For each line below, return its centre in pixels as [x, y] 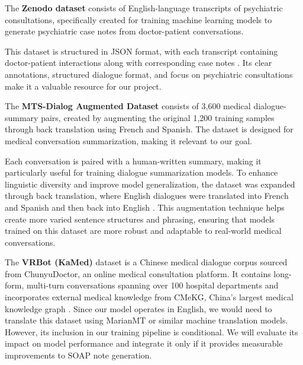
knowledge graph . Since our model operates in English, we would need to [138, 308]
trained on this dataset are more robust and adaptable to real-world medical [143, 231]
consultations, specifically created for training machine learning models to [138, 19]
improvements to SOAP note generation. [78, 355]
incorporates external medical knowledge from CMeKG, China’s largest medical [149, 297]
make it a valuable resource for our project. [83, 86]
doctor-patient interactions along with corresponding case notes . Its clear [138, 63]
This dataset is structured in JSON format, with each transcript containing [141, 51]
